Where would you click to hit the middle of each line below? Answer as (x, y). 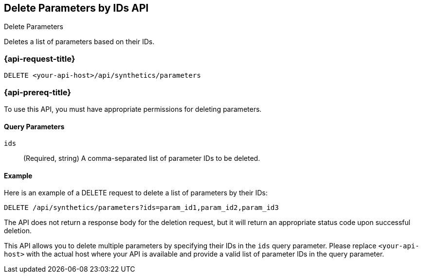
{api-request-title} (40, 59)
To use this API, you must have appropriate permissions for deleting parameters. (133, 109)
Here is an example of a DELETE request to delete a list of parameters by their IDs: (136, 193)
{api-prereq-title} (37, 92)
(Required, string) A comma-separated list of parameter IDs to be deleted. (142, 158)
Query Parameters (34, 126)
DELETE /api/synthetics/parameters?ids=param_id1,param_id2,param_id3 (141, 208)
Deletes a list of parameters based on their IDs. (79, 42)
